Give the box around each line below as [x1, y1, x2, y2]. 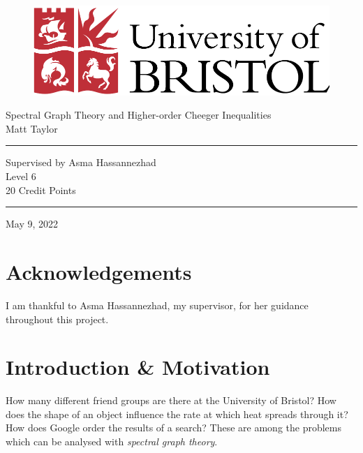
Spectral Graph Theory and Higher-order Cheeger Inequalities [6, 107, 272, 122]
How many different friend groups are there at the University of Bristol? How [6, 393, 336, 408]
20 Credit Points [6, 182, 76, 197]
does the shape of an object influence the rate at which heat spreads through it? [6, 406, 348, 421]
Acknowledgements [6, 257, 192, 285]
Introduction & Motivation [6, 352, 270, 381]
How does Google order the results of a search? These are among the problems [6, 420, 341, 435]
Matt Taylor [6, 121, 58, 135]
